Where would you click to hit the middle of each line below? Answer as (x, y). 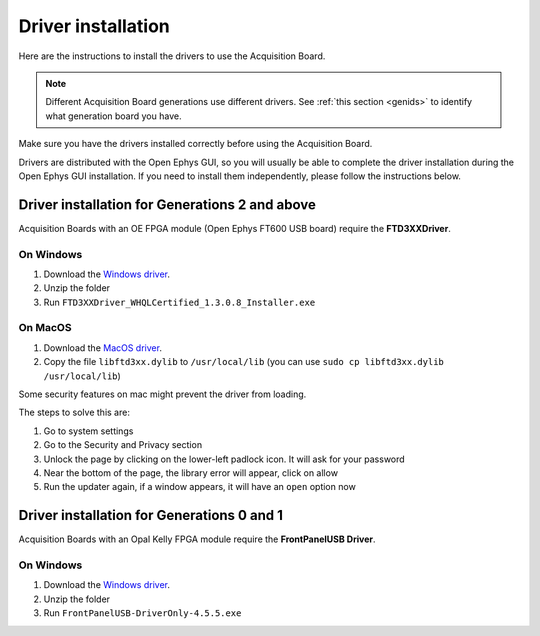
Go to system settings (88, 431)
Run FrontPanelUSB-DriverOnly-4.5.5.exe (142, 613)
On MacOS (45, 328)
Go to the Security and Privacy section (123, 445)
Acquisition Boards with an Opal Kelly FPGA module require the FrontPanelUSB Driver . (197, 539)
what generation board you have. (113, 116)
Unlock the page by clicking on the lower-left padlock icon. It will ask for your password (224, 459)
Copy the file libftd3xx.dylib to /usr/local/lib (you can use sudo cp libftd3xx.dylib (244, 362)
